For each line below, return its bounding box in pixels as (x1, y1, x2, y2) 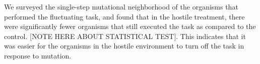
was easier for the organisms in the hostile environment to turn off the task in (4, 40, 244, 51)
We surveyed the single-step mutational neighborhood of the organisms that (4, 1, 238, 11)
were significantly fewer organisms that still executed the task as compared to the (4, 21, 256, 31)
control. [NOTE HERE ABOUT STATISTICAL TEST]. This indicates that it (4, 30, 246, 41)
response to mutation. (4, 50, 72, 60)
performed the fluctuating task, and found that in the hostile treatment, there (4, 11, 245, 21)
